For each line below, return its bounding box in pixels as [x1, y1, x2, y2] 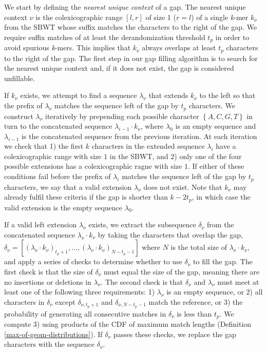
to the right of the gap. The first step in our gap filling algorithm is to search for [4, 52, 258, 63]
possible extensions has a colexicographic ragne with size [4, 161, 182, 171]
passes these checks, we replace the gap [113, 328, 236, 339]
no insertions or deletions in [4, 276, 91, 287]
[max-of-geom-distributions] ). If [4, 328, 103, 339]
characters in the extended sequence [91, 141, 205, 151]
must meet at [217, 276, 259, 287]
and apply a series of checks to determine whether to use [4, 256, 182, 267]
